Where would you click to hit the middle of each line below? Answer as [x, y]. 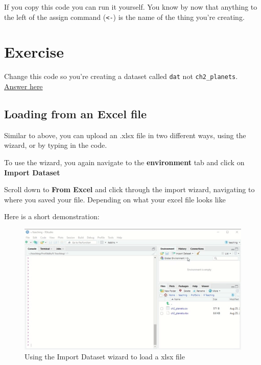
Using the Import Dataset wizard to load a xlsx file [105, 357]
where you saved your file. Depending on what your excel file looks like [115, 199]
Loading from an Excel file [76, 114]
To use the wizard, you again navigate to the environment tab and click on [124, 162]
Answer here [23, 86]
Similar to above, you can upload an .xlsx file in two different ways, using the [125, 135]
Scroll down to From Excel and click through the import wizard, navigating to [129, 189]
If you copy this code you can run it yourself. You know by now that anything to [131, 7]
